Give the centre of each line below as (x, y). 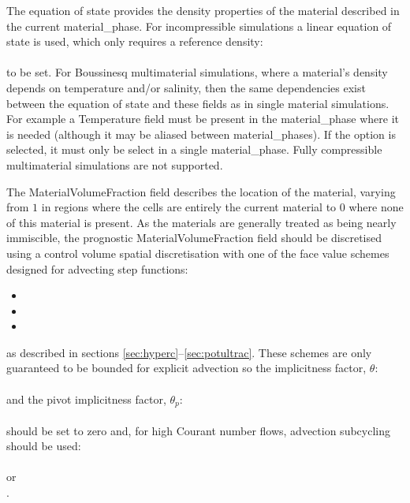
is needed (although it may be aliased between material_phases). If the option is (201, 134)
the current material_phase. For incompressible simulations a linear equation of (199, 26)
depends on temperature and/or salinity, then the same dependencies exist (186, 87)
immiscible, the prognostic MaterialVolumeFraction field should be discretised (194, 238)
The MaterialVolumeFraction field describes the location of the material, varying (201, 191)
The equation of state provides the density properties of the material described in (203, 10)
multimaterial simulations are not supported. (115, 164)
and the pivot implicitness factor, (86, 399)
